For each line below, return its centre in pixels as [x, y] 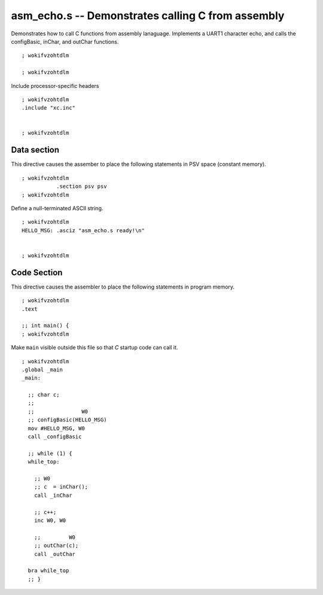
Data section [35, 150]
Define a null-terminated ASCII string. [57, 208]
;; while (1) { [50, 453]
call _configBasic [55, 437]
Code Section [37, 272]
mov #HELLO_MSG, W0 [56, 428]
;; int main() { [45, 326]
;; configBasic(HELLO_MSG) [67, 420]
